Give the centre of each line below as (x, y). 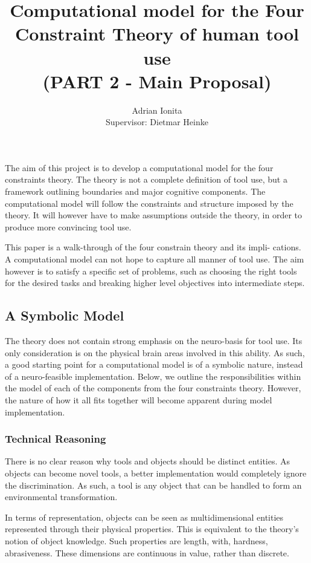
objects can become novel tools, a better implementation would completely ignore (156, 473)
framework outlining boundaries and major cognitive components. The (135, 191)
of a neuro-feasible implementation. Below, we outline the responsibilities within (153, 376)
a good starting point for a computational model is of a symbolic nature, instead (154, 364)
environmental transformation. (61, 497)
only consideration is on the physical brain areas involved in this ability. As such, (155, 352)
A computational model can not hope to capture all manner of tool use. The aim (155, 259)
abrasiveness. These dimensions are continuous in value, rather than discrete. (147, 552)
